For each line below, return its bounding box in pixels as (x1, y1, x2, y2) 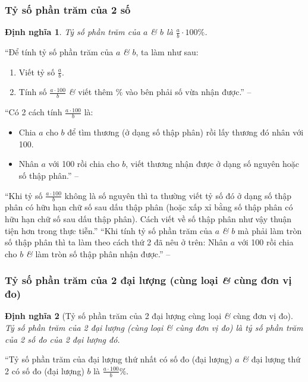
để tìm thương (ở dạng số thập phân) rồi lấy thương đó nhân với (67, 126, 304, 138)
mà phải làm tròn (237, 224, 302, 236)
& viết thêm (68, 86, 113, 98)
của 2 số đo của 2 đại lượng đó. (5, 333, 120, 345)
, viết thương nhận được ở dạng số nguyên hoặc (125, 157, 300, 170)
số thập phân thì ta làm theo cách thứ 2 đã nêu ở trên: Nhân (5, 236, 228, 248)
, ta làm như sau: (136, 46, 199, 58)
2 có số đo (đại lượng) (5, 364, 84, 377)
